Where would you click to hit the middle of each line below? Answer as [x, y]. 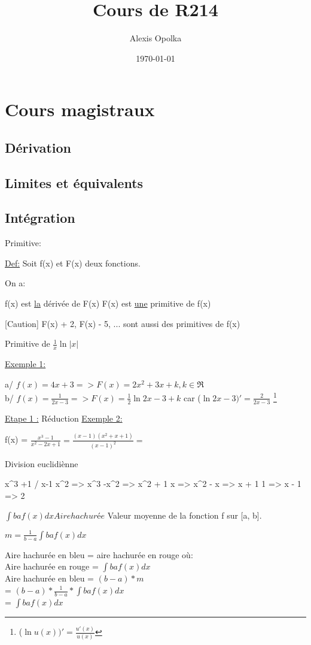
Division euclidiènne [42, 463]
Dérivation [38, 147]
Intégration [40, 218]
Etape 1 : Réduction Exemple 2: [64, 418]
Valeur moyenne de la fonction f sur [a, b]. [185, 515]
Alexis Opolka [155, 38]
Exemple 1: [25, 364]
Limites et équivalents [74, 182]
